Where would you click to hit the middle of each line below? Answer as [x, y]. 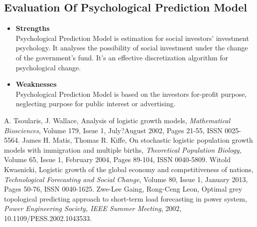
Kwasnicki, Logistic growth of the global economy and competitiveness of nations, [129, 169]
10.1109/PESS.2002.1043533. [48, 218]
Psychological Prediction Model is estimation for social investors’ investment [132, 38]
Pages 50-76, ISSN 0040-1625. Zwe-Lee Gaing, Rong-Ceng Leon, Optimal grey [123, 189]
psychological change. [48, 67]
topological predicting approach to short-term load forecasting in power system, [126, 198]
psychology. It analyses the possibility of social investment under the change [132, 48]
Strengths [33, 28]
